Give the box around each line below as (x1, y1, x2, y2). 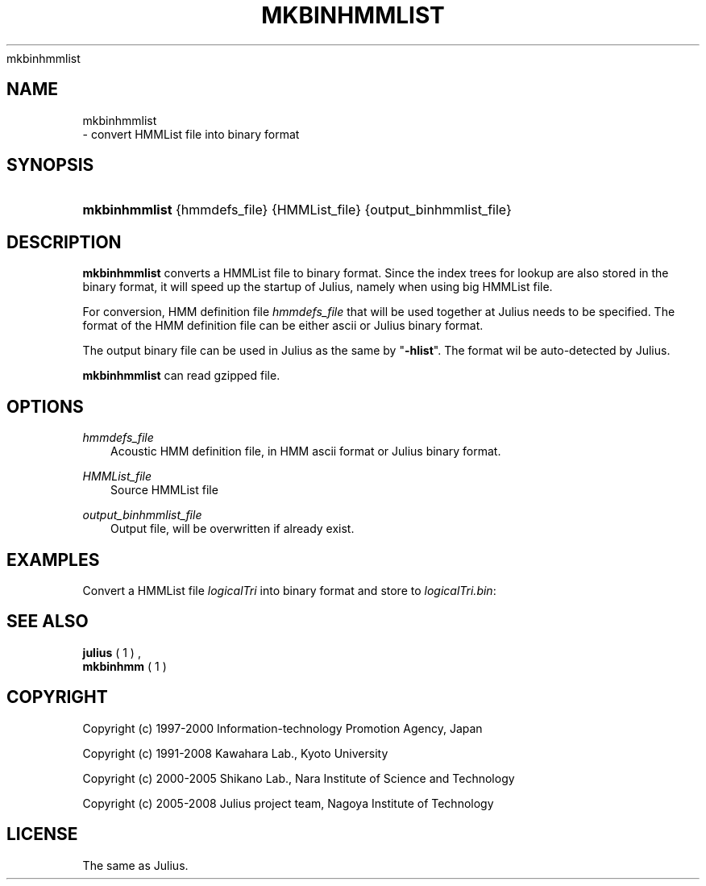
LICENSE (6, 824, 78, 845)
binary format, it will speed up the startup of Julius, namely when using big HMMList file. (82, 280, 553, 294)
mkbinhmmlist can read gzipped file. (82, 368, 280, 383)
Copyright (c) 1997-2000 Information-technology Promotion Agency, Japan (82, 721, 483, 735)
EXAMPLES (6, 549, 100, 570)
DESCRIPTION (6, 231, 122, 252)
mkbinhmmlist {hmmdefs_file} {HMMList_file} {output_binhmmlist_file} (82, 202, 512, 218)
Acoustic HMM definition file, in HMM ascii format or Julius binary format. (110, 444, 501, 459)
